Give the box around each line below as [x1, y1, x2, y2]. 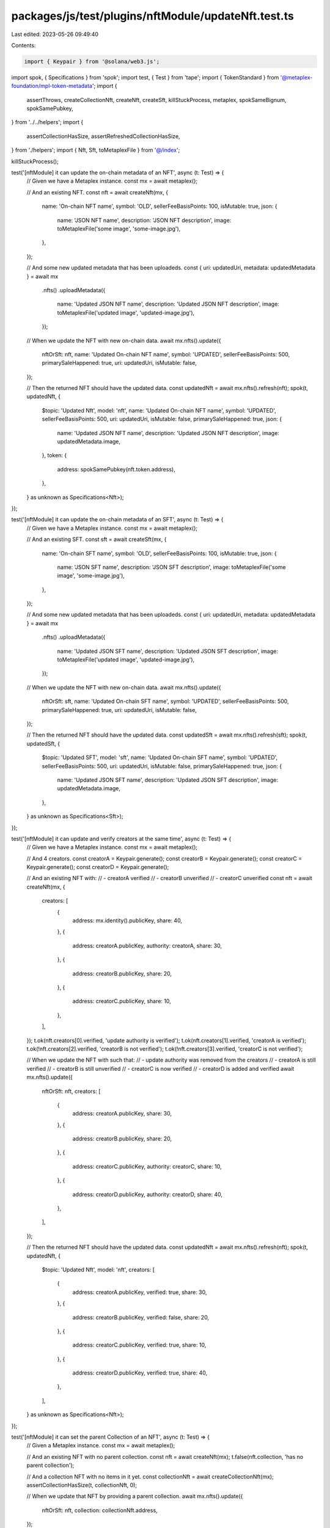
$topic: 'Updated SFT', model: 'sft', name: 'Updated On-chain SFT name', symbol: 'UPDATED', [42, 754, 278, 761]
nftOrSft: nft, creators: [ [42, 1087, 101, 1095]
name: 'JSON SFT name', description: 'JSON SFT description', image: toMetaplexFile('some [57, 563, 287, 571]
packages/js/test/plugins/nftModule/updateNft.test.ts [11, 9, 295, 23]
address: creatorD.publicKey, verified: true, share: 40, [72, 1369, 208, 1376]
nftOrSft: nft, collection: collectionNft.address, [42, 1507, 158, 1514]
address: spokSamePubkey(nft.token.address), [57, 465, 175, 473]
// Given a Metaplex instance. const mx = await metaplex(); [26, 1442, 175, 1449]
